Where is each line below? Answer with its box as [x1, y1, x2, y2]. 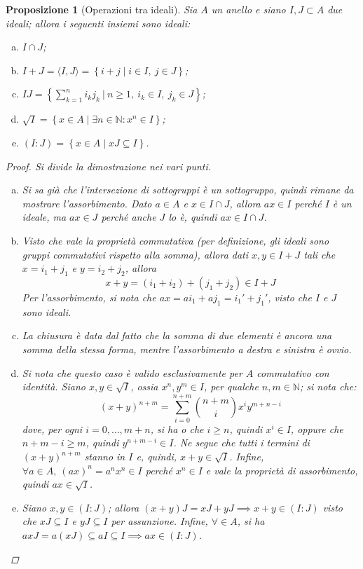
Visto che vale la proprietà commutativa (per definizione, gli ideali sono [22, 233, 329, 247]
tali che [303, 247, 336, 261]
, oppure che [290, 421, 343, 436]
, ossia [130, 379, 158, 394]
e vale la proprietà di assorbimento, [205, 462, 358, 477]
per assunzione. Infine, [111, 514, 208, 528]
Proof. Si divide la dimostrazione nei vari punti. [6, 158, 212, 173]
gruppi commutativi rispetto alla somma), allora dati [22, 247, 249, 261]
